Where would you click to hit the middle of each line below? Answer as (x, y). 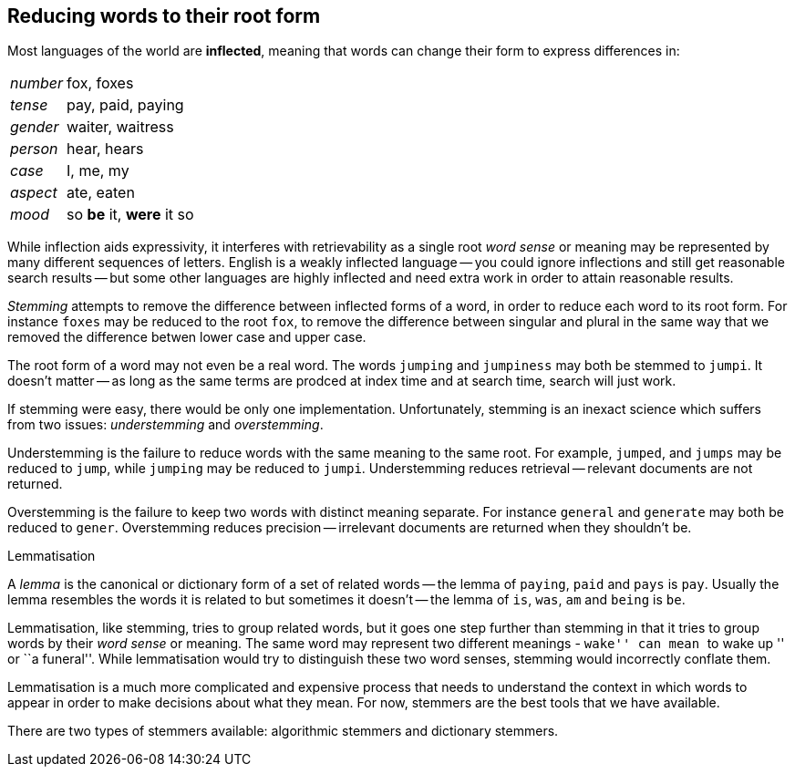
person (34, 149)
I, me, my (98, 171)
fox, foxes (100, 83)
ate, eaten (101, 193)
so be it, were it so (130, 215)
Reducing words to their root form (164, 16)
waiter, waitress (120, 127)
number (36, 83)
